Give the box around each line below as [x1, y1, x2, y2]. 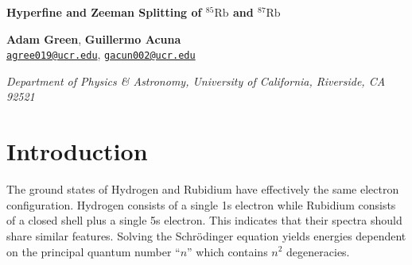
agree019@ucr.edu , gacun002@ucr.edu [6, 46, 196, 63]
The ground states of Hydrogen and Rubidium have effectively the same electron [6, 181, 399, 198]
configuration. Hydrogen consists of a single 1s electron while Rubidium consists [6, 196, 396, 213]
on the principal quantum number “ [6, 243, 181, 259]
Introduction [6, 135, 148, 167]
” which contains [187, 243, 268, 259]
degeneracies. [286, 243, 350, 259]
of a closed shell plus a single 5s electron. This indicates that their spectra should [6, 212, 402, 229]
